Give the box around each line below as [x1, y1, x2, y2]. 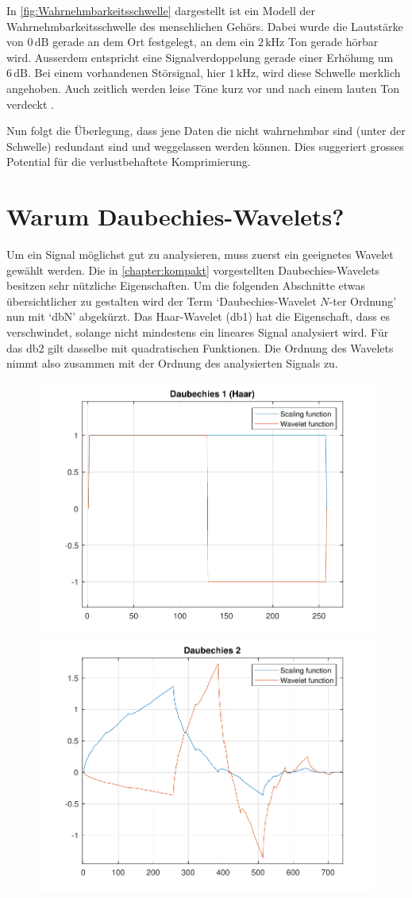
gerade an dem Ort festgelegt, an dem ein [52, 33, 255, 50]
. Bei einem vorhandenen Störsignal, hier [28, 64, 225, 81]
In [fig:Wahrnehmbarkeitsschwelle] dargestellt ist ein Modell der [6, 2, 315, 18]
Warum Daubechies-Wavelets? [6, 200, 345, 233]
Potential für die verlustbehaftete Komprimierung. [6, 153, 251, 170]
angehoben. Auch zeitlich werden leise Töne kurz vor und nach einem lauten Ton [6, 79, 399, 96]
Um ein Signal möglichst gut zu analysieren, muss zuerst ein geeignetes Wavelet [6, 246, 394, 263]
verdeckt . [6, 95, 54, 112]
